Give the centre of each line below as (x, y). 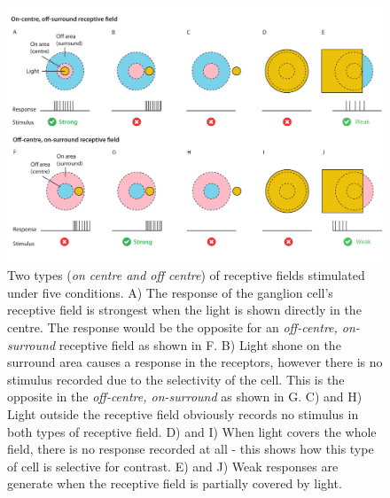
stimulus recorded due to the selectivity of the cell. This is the (176, 379)
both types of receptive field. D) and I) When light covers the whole (192, 431)
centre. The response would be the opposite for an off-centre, (172, 327)
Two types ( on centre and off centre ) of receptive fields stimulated (186, 275)
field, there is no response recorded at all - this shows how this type (191, 449)
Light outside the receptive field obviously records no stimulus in (183, 413)
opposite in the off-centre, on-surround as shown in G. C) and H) (185, 397)
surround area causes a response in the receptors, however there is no (195, 362)
